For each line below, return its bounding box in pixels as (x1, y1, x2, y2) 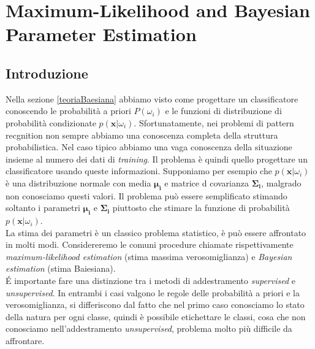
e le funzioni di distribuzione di (165, 104, 282, 117)
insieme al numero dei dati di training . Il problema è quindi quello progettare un (6, 152, 308, 165)
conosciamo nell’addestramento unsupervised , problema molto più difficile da (6, 322, 292, 335)
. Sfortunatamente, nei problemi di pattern (134, 116, 294, 129)
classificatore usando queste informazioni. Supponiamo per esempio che (6, 164, 272, 177)
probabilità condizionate (6, 116, 96, 129)
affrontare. (6, 334, 45, 347)
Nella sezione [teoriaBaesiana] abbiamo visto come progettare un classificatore (6, 92, 298, 105)
